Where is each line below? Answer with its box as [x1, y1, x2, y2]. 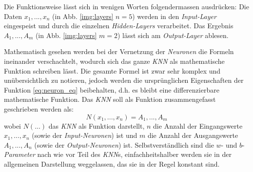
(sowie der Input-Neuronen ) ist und [32, 130, 137, 140]
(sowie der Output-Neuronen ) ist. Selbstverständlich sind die [34, 139, 214, 150]
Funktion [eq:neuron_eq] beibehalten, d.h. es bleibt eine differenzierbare [4, 84, 219, 95]
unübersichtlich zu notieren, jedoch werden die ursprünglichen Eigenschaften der [4, 75, 244, 85]
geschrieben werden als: [4, 103, 74, 114]
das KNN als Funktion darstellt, [48, 120, 145, 131]
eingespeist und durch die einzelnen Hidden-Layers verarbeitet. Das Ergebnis [4, 20, 234, 31]
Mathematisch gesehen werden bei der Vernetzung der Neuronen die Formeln [4, 46, 234, 57]
